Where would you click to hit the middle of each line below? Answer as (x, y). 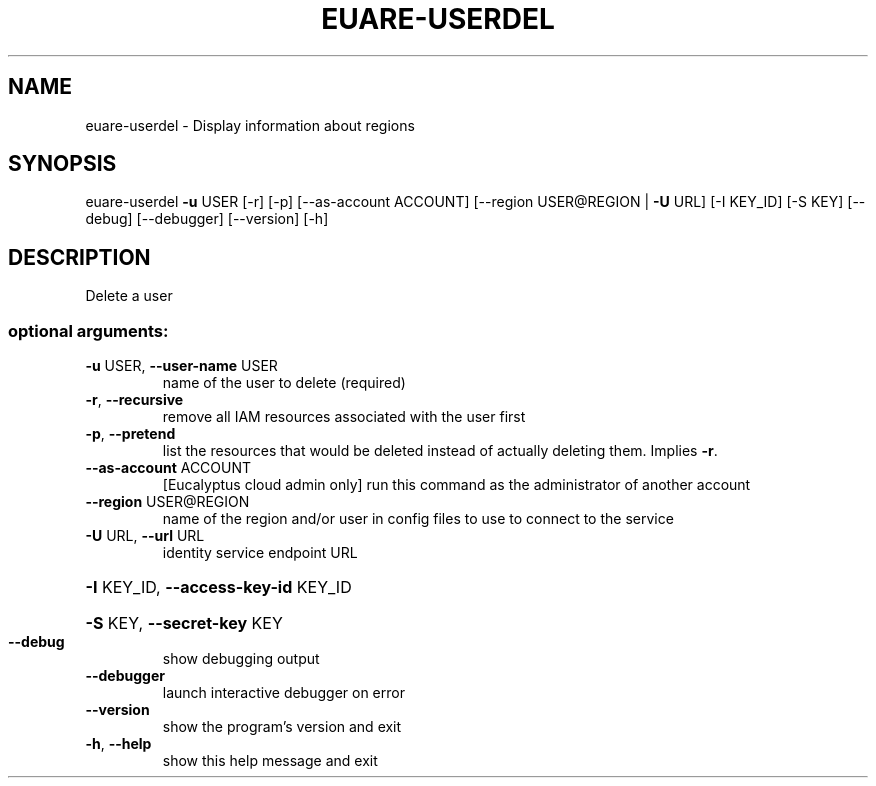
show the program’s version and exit (282, 727)
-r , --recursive (134, 400)
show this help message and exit (270, 761)
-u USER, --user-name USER (181, 366)
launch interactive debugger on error (283, 693)
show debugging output (241, 659)
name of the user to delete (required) (284, 383)
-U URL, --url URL (145, 536)
